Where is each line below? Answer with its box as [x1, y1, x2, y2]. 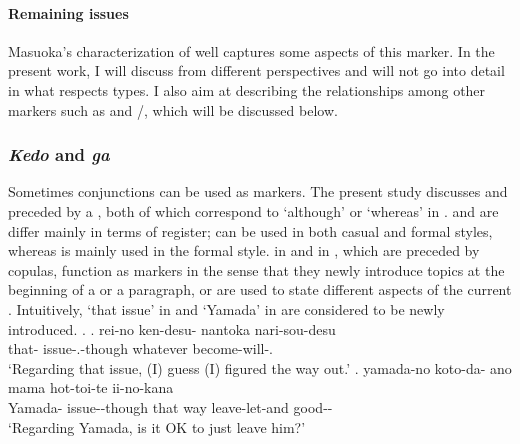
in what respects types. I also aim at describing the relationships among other [8, 79, 486, 100]
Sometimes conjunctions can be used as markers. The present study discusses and [8, 181, 508, 202]
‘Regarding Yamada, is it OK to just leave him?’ [8, 416, 306, 437]
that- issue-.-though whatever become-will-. [8, 338, 274, 359]
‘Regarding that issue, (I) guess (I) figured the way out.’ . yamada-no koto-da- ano [8, 357, 512, 378]
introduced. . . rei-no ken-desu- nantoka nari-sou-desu [8, 318, 336, 339]
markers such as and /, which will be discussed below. [8, 99, 338, 120]
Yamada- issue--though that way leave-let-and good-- [8, 396, 333, 417]
